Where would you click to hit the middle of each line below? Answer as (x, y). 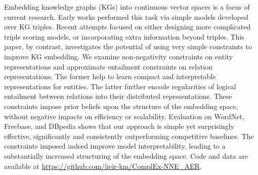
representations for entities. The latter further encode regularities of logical (120, 86)
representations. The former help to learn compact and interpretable (110, 76)
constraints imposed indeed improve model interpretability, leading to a (115, 146)
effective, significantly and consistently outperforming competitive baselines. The (129, 136)
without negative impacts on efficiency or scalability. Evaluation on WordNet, (124, 116)
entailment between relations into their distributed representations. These (118, 96)
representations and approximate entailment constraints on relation (108, 66)
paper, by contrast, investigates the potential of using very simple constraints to (128, 46)
